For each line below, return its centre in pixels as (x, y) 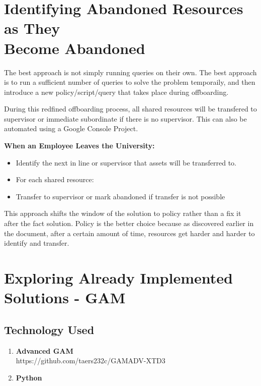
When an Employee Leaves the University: (79, 146)
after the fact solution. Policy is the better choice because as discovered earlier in (129, 223)
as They (32, 28)
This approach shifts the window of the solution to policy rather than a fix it (123, 213)
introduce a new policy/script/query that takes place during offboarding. (116, 92)
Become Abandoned (75, 48)
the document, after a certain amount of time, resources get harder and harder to (129, 233)
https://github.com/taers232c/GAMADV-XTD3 (91, 361)
